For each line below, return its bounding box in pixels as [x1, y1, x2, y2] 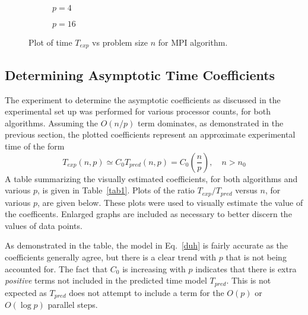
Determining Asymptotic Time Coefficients [5, 65, 275, 84]
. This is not [226, 274, 271, 287]
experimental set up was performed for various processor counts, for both [5, 105, 271, 117]
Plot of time [28, 36, 72, 48]
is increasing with [122, 262, 186, 275]
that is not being [226, 251, 287, 263]
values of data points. [5, 219, 82, 231]
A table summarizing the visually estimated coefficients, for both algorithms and [5, 172, 298, 184]
